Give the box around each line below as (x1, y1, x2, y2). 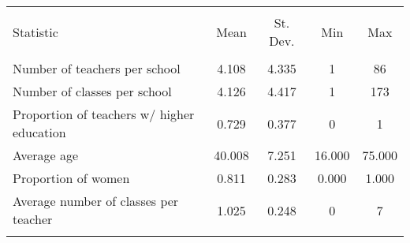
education (13, 123, 66, 141)
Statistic (13, 22, 58, 41)
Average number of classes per (13, 192, 179, 210)
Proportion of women (13, 169, 130, 187)
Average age (13, 146, 79, 164)
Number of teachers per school (13, 59, 181, 77)
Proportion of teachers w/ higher (13, 105, 195, 123)
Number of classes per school (13, 82, 172, 100)
